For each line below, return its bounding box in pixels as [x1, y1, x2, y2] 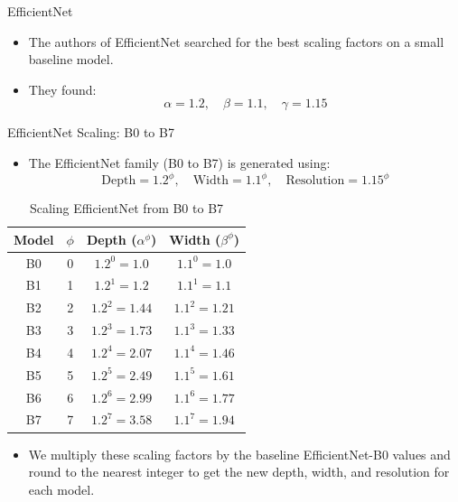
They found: [28, 79, 97, 98]
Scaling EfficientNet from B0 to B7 [29, 199, 224, 218]
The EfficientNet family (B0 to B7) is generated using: [28, 153, 331, 172]
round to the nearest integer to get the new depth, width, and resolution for [28, 462, 450, 481]
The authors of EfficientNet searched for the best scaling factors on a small [28, 32, 444, 51]
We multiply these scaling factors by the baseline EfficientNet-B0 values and [28, 444, 451, 463]
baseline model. [28, 50, 114, 69]
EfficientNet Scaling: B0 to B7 [7, 123, 174, 142]
